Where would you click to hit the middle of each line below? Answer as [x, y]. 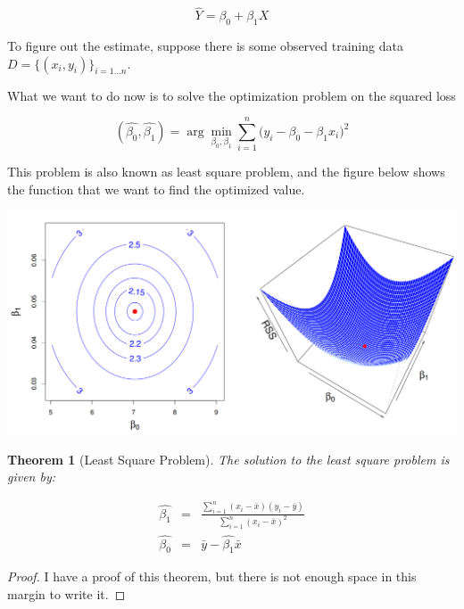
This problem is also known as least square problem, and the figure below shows [226, 172]
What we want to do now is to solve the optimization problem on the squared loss [232, 95]
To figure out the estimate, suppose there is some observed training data [205, 46]
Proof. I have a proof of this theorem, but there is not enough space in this [212, 576]
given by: [32, 477]
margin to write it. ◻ [66, 594]
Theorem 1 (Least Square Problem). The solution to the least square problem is [228, 459]
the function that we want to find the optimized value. [156, 189]
